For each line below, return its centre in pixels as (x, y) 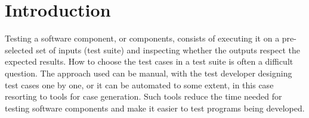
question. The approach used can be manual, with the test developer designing (149, 73)
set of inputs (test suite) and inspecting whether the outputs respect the (168, 50)
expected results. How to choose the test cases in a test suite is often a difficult (149, 61)
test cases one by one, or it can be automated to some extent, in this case (139, 84)
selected (19, 50)
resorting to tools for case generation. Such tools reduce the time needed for (143, 96)
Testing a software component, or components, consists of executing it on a (142, 38)
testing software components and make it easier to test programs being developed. (155, 108)
